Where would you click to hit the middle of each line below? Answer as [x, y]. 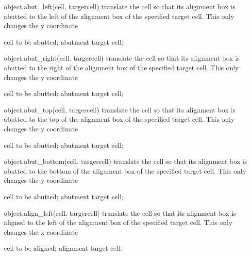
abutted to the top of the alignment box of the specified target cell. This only [119, 119]
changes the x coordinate [41, 232]
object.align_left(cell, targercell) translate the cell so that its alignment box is [120, 213]
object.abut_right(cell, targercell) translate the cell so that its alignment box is [122, 58]
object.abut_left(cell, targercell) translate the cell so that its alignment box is [120, 6]
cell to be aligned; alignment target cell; [63, 248]
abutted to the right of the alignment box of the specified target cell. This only [121, 67]
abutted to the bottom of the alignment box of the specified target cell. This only [125, 170]
